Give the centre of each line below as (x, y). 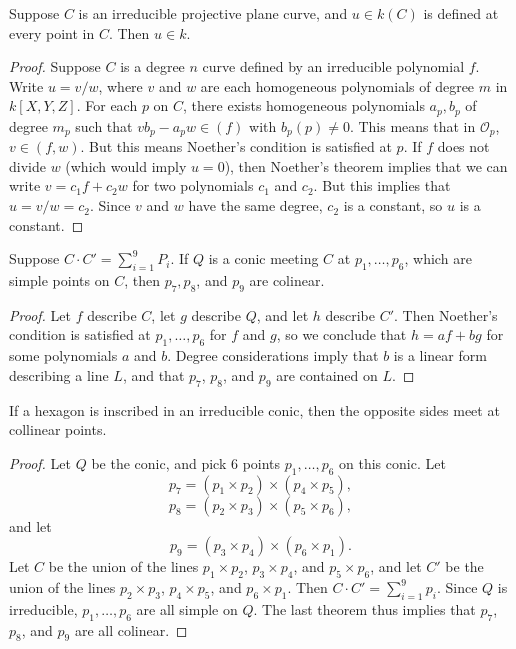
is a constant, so (393, 205)
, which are (438, 258)
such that (104, 125)
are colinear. (287, 280)
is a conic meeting (263, 258)
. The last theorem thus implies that (364, 608)
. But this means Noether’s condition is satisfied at (236, 146)
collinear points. (58, 429)
